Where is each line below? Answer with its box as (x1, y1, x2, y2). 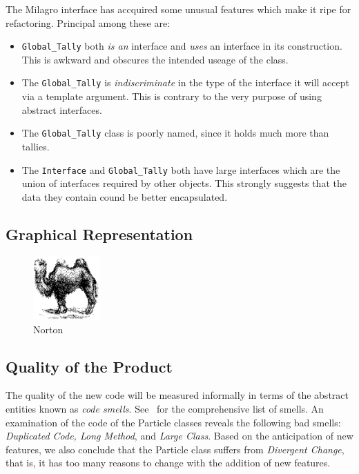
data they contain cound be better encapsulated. (21, 189, 228, 204)
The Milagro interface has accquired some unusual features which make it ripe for (6, 2, 351, 16)
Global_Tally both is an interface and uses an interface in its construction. (21, 39, 342, 53)
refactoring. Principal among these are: (6, 15, 171, 30)
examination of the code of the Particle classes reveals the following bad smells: (6, 415, 341, 429)
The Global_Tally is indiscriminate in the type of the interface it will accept (21, 75, 349, 90)
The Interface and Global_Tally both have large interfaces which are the (21, 162, 340, 177)
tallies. (21, 139, 50, 153)
